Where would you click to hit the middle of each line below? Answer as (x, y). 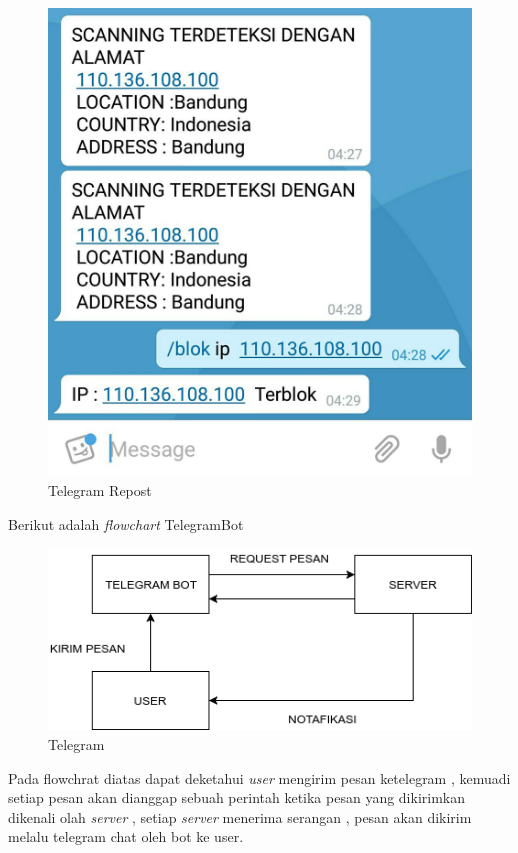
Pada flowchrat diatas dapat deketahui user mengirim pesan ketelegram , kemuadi (259, 777)
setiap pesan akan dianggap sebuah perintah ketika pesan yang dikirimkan (237, 797)
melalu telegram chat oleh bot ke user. (126, 836)
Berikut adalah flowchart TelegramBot (126, 524)
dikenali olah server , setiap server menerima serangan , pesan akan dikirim (240, 816)
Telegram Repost (100, 490)
